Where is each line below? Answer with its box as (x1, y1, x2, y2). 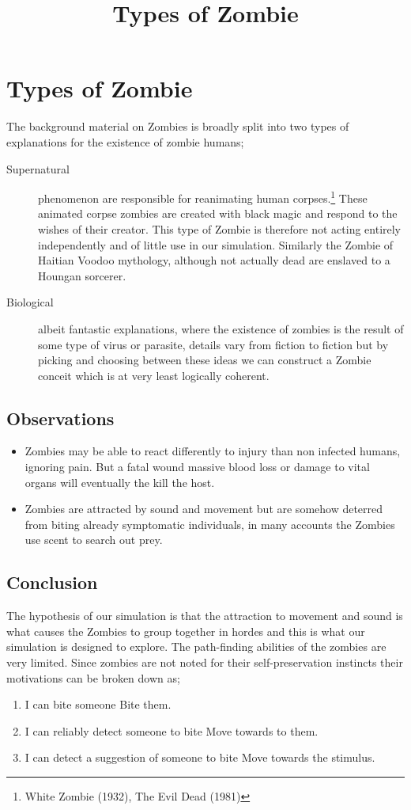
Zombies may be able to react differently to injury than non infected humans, (25, 443, 401, 459)
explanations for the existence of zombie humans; (6, 133, 244, 150)
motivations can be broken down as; (6, 669, 180, 686)
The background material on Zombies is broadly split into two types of (6, 118, 349, 135)
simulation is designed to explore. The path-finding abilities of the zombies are (6, 638, 386, 655)
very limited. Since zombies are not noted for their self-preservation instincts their (6, 654, 403, 671)
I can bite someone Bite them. (25, 696, 172, 713)
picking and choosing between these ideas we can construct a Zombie (38, 352, 371, 368)
